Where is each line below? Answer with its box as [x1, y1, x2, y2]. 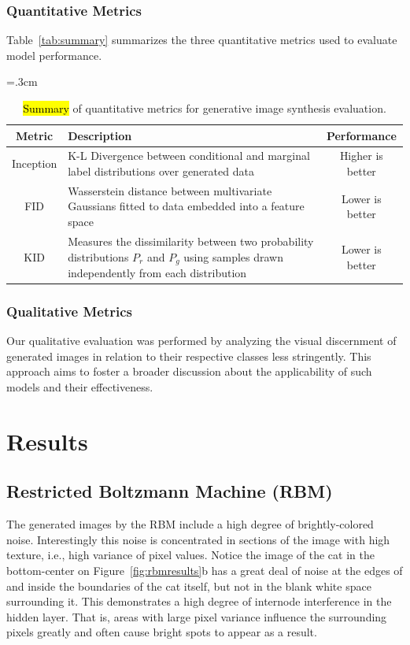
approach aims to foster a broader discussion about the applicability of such [6, 363, 372, 380]
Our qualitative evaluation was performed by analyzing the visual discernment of [6, 332, 397, 349]
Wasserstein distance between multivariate [68, 182, 272, 198]
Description [68, 127, 132, 143]
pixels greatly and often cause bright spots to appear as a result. [6, 624, 317, 640]
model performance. [6, 46, 102, 63]
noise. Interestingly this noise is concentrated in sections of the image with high [6, 531, 390, 547]
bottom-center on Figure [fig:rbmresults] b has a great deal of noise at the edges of [6, 562, 403, 578]
